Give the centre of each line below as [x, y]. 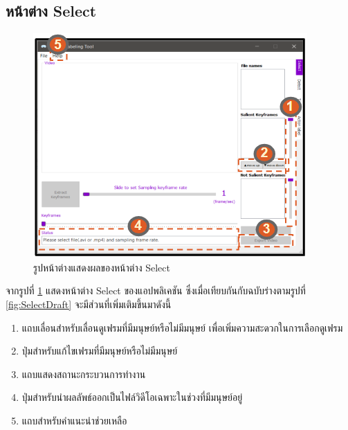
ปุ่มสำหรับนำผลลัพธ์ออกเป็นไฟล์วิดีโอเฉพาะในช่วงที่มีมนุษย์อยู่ [132, 397]
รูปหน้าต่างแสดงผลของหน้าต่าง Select [102, 267]
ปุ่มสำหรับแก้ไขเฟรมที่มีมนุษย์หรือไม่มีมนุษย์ [100, 351]
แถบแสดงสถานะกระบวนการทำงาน [84, 374]
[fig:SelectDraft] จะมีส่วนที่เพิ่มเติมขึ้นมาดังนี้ [89, 304]
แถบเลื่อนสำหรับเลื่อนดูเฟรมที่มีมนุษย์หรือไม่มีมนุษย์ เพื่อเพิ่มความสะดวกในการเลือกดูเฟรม [182, 327]
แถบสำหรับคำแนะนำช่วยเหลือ [74, 420]
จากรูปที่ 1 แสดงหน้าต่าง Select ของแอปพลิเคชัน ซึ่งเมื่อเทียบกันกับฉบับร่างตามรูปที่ [156, 290]
